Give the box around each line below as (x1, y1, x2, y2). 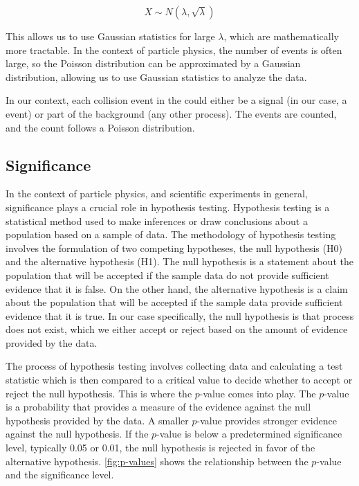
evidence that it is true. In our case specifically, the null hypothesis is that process (6, 308, 354, 323)
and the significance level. (6, 467, 114, 482)
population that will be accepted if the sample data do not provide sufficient (6, 267, 329, 282)
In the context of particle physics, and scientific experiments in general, (6, 186, 308, 201)
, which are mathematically (223, 29, 339, 43)
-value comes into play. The (199, 386, 316, 400)
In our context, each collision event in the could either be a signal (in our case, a (6, 93, 347, 107)
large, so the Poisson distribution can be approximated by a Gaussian (6, 56, 301, 71)
